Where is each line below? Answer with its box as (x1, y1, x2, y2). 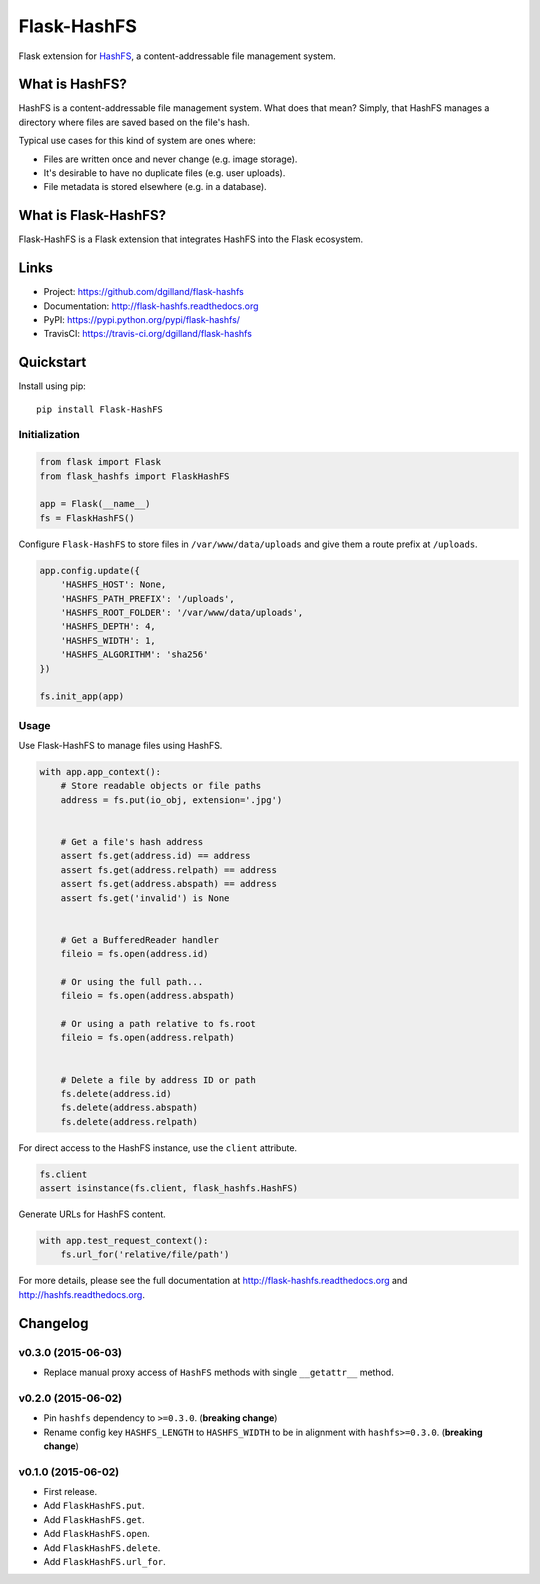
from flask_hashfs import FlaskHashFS (39, 470, 230, 482)
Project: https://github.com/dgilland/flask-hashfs (43, 286, 244, 298)
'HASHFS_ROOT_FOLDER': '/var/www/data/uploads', (60, 606, 304, 618)
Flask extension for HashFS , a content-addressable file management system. (18, 50, 336, 62)
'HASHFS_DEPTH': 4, (60, 621, 157, 632)
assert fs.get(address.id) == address (60, 850, 251, 862)
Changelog (18, 1315, 89, 1332)
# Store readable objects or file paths (60, 780, 262, 792)
